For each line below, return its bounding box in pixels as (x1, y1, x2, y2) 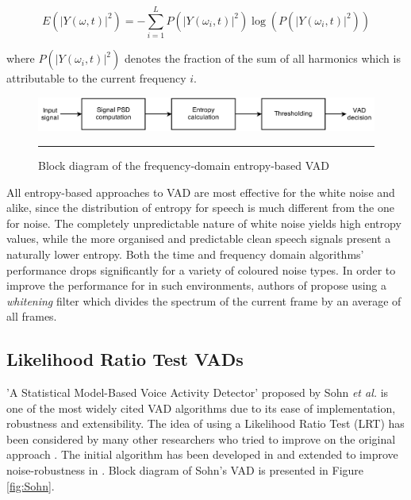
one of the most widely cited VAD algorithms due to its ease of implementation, (6, 399, 396, 416)
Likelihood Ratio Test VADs (6, 347, 244, 371)
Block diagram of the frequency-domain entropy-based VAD (38, 156, 329, 173)
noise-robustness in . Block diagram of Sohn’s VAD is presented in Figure (6, 462, 364, 479)
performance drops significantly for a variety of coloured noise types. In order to (6, 261, 396, 278)
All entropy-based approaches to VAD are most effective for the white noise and (6, 183, 395, 200)
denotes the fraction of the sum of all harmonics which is (124, 50, 401, 67)
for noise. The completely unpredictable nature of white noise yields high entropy (6, 214, 401, 231)
